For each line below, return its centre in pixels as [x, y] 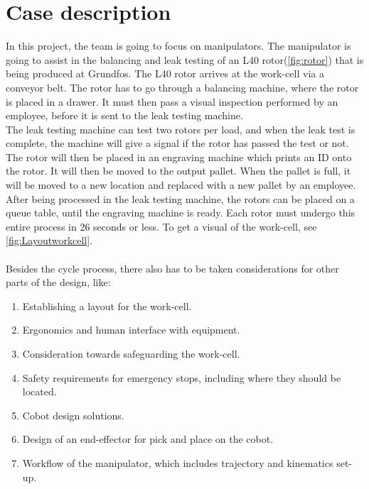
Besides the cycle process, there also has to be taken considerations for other [172, 268]
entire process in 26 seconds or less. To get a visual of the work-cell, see [161, 226]
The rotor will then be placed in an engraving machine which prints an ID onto [179, 156]
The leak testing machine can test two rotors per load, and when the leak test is [181, 129]
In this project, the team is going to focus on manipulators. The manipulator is [178, 46]
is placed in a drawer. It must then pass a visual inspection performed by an [172, 101]
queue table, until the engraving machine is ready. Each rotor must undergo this [181, 213]
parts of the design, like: [58, 282]
